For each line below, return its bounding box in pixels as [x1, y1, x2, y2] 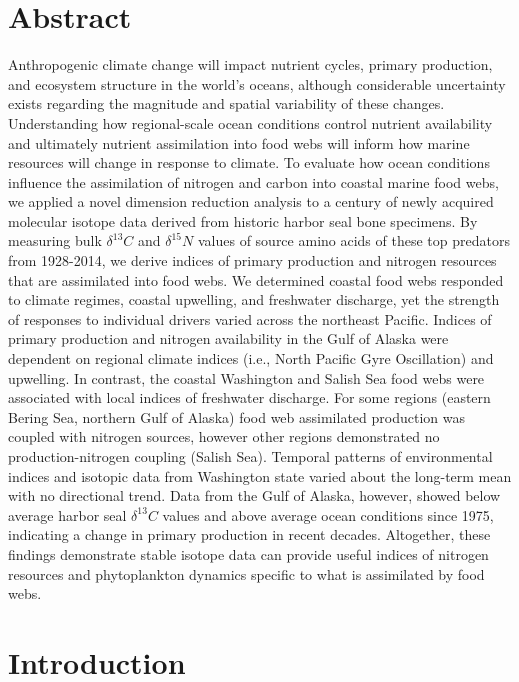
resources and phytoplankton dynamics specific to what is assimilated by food [8, 563, 485, 584]
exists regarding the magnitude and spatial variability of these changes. [8, 93, 445, 114]
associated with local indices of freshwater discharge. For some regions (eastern [8, 387, 491, 408]
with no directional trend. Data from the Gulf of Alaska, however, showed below [8, 485, 501, 506]
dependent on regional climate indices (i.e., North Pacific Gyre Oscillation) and [8, 348, 494, 369]
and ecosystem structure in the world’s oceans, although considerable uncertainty [8, 73, 506, 94]
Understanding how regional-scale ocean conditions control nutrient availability [8, 112, 493, 133]
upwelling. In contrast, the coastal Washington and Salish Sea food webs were [8, 367, 485, 388]
